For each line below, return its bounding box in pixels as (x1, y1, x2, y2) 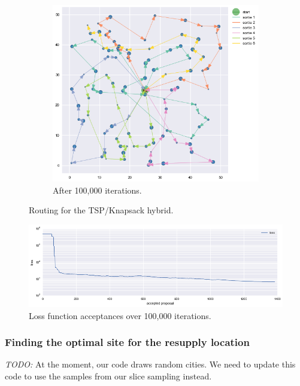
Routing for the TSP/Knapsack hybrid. (29, 204, 174, 216)
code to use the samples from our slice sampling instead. (5, 370, 212, 382)
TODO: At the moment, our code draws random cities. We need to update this (5, 358, 296, 370)
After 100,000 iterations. (53, 183, 142, 196)
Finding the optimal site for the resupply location (5, 335, 250, 350)
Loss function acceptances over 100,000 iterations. (29, 309, 211, 321)
